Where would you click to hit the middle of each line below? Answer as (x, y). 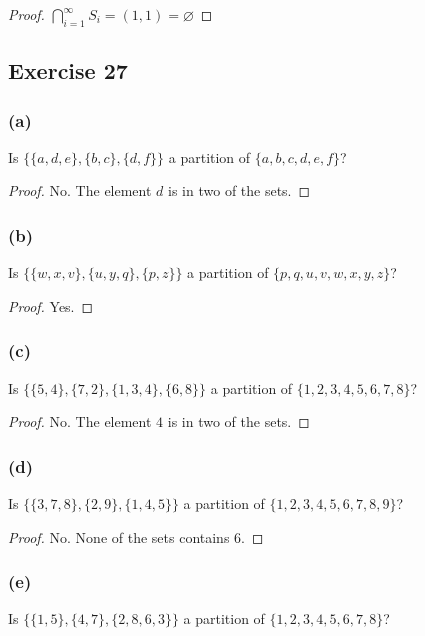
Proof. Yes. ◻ (51, 305)
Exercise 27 (68, 70)
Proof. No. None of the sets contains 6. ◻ (136, 536)
